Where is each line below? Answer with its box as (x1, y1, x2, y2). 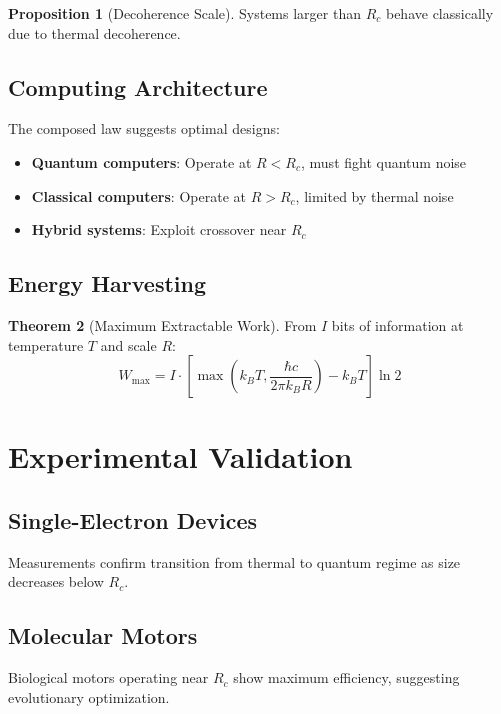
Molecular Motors (8, 620, 198, 651)
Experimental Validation (8, 436, 353, 477)
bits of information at (331, 314, 464, 335)
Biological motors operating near (8, 667, 209, 688)
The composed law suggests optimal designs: (8, 118, 280, 139)
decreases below (8, 571, 104, 592)
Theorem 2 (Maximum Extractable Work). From (8, 314, 317, 335)
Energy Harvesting (8, 268, 207, 299)
